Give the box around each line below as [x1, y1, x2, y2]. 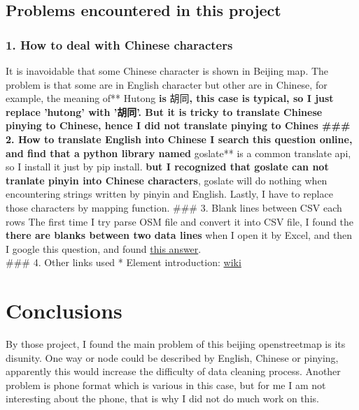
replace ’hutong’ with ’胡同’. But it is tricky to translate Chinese [6, 104, 323, 119]
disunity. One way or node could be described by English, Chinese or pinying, [6, 350, 339, 365]
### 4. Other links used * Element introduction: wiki [6, 255, 241, 270]
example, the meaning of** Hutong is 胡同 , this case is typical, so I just [6, 91, 334, 105]
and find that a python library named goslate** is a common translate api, [6, 145, 351, 160]
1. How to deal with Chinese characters [6, 36, 233, 53]
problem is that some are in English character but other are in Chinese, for [6, 77, 328, 91]
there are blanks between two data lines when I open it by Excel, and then [6, 228, 353, 242]
